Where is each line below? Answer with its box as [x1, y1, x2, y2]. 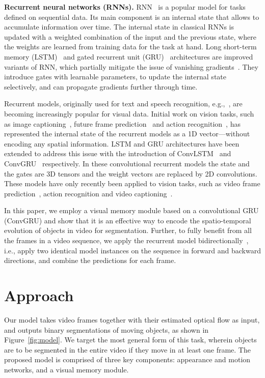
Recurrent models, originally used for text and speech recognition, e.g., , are [4, 98, 243, 109]
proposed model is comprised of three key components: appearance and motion [4, 354, 251, 365]
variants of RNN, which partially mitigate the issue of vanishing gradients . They [4, 61, 258, 72]
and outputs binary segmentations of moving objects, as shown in [4, 324, 209, 335]
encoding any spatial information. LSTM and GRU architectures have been [4, 138, 240, 149]
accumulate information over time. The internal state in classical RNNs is [4, 21, 234, 32]
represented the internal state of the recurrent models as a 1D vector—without [4, 128, 250, 139]
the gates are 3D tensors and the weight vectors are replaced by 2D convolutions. [4, 168, 257, 179]
